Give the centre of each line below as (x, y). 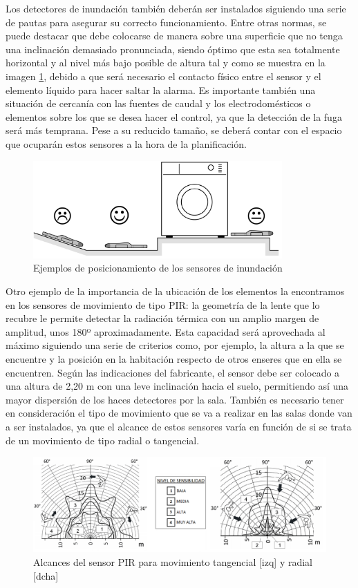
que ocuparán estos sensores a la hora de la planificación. (126, 143)
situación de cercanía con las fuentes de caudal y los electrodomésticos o (158, 103)
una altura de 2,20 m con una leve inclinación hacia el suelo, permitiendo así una (177, 386)
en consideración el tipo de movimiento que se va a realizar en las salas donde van (179, 413)
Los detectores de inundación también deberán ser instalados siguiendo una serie (176, 8)
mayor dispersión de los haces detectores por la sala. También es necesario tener (175, 399)
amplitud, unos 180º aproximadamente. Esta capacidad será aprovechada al (166, 331)
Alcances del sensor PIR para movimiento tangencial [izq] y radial (173, 562)
